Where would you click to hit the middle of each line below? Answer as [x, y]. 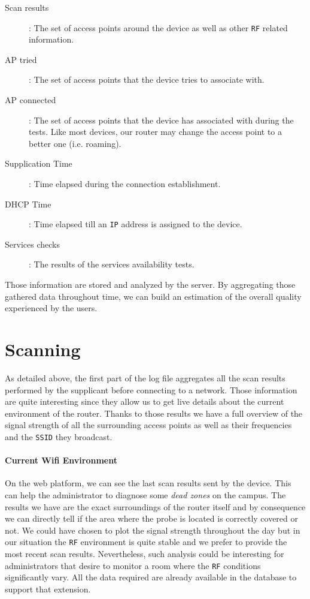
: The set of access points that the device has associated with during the [161, 120]
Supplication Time [39, 163]
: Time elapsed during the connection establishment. [125, 183]
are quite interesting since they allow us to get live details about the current [145, 401]
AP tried [21, 59]
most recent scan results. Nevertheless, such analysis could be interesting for [145, 553]
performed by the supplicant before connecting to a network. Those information [151, 389]
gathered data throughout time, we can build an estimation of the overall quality [153, 296]
